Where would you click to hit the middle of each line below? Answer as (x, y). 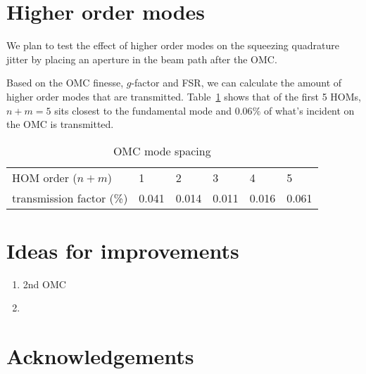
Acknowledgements (100, 356)
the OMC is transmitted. (60, 124)
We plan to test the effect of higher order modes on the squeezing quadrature (173, 45)
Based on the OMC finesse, (65, 83)
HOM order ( (45, 177)
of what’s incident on (309, 110)
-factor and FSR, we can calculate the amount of (236, 83)
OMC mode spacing (162, 150)
